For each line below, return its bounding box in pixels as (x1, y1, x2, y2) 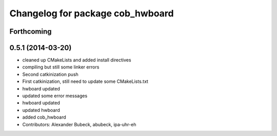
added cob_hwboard (22, 114, 66, 120)
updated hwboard (22, 107, 60, 113)
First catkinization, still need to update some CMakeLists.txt (22, 78, 149, 84)
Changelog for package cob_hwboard (9, 8, 174, 19)
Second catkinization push (22, 71, 79, 77)
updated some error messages (22, 93, 88, 99)
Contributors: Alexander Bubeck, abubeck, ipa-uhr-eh (22, 121, 136, 127)
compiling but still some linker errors (22, 64, 100, 70)
